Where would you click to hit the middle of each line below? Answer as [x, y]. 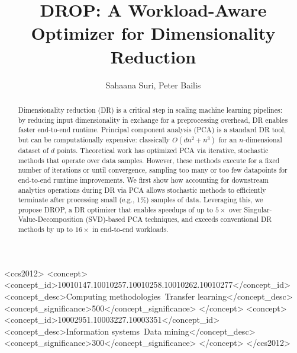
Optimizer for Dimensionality [153, 33]
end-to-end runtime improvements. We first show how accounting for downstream [143, 179]
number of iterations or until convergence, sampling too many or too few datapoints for [153, 170]
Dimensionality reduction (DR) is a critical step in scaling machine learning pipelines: [150, 109]
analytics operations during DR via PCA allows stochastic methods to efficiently [142, 190]
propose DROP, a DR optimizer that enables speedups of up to [115, 209]
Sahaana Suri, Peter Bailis [153, 85]
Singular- [258, 209]
